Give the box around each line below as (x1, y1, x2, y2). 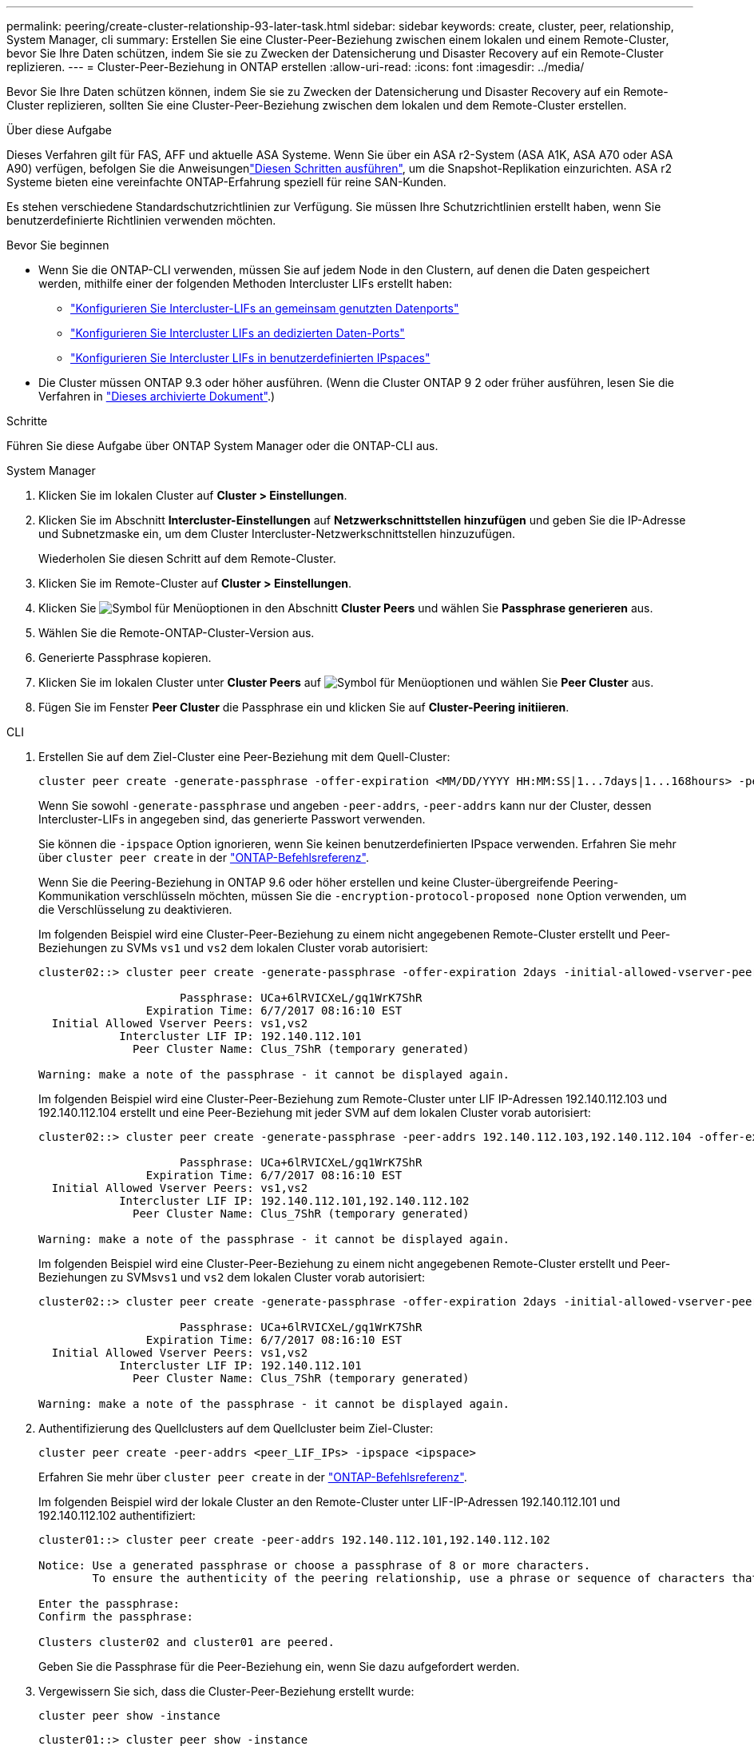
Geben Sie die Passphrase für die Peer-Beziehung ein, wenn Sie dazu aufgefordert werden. (38, 1660, 520, 1673)
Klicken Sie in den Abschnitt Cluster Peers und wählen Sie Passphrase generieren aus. (38, 601, 653, 615)
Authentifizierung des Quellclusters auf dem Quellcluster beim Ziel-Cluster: (38, 1421, 434, 1435)
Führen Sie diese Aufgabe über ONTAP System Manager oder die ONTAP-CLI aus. (6, 439, 439, 452)
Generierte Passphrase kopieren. (38, 651, 212, 664)
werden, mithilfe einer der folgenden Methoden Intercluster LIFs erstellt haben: (38, 277, 453, 290)
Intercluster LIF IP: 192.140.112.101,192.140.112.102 (119, 1194, 470, 1207)
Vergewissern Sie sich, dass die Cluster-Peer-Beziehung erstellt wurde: (38, 1684, 415, 1698)
